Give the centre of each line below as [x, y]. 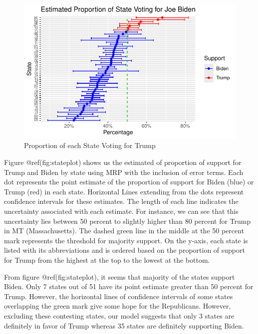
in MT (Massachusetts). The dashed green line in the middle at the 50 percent [124, 231]
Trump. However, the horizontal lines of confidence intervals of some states [119, 296]
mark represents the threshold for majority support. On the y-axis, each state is [126, 240]
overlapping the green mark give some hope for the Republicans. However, [118, 306]
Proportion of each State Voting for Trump [90, 145]
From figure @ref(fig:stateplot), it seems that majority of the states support [120, 276]
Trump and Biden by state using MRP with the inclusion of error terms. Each [124, 172]
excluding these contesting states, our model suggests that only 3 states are [119, 315]
